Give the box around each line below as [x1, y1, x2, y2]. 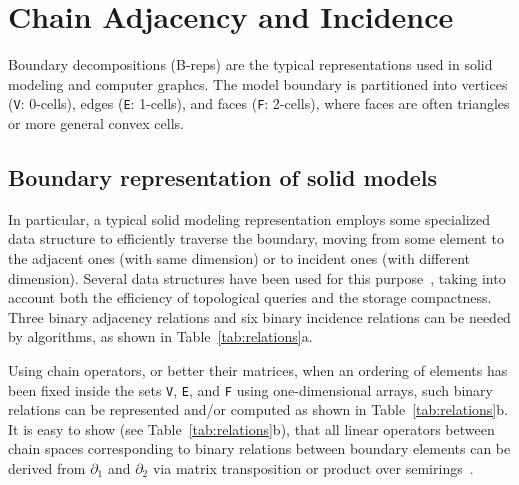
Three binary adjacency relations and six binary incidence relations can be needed [8, 306, 511, 327]
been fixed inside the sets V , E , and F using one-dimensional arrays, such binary [8, 379, 493, 400]
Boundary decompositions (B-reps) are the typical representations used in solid [8, 54, 493, 75]
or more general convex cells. [8, 112, 184, 133]
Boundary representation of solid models [8, 161, 438, 192]
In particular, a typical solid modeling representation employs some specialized [8, 208, 490, 229]
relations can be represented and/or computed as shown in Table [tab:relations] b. [8, 399, 508, 420]
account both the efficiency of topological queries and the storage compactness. [8, 287, 492, 308]
